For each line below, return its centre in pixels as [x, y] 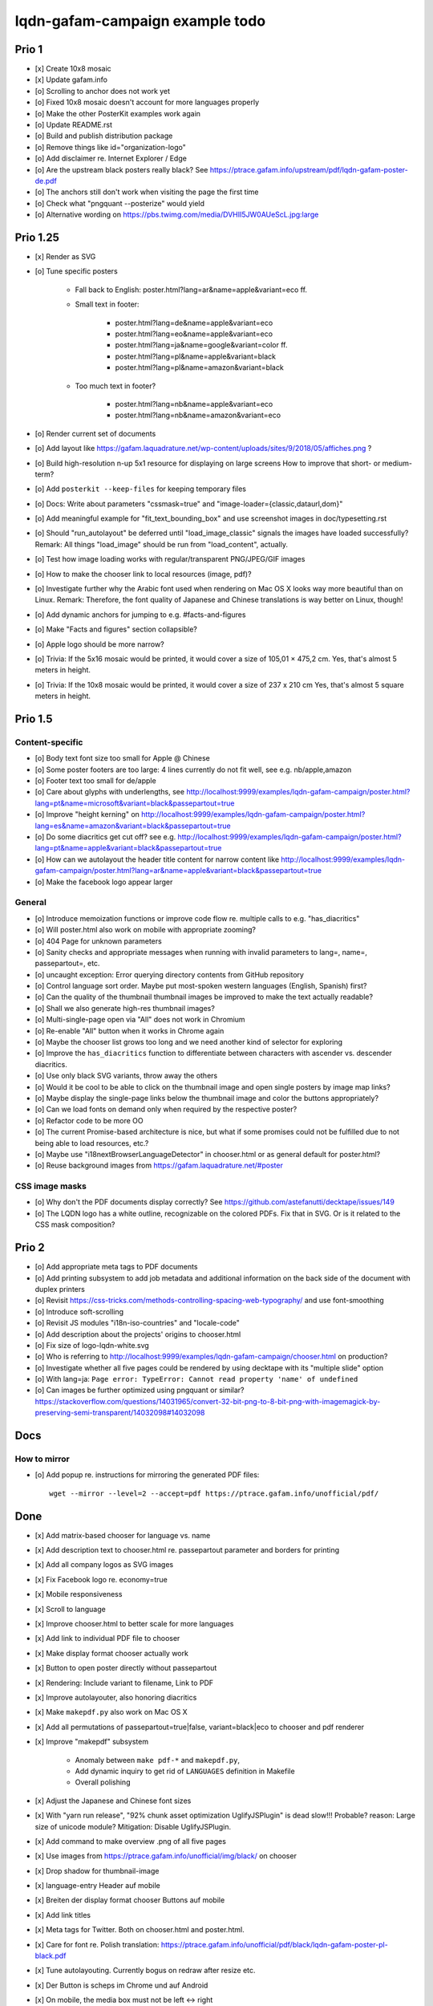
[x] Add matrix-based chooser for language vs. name [123, 1535]
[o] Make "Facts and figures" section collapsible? [116, 629]
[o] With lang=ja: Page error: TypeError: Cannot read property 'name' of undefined [196, 1379]
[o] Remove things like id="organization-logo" [110, 147]
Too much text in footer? [115, 386]
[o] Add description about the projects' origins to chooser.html [138, 1334]
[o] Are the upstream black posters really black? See [121, 169]
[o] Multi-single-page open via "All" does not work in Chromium [140, 1020]
